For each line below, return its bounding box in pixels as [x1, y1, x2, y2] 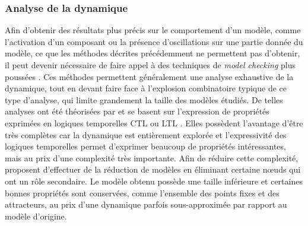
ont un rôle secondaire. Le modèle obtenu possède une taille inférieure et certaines [5, 174, 303, 187]
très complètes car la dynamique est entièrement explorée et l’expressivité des [5, 128, 287, 141]
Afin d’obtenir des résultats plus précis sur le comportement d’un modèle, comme [5, 24, 301, 36]
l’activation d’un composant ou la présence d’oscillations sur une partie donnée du [5, 35, 303, 47]
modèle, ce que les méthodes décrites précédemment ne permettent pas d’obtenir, [5, 47, 300, 59]
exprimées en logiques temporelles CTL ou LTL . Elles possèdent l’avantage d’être [5, 116, 303, 129]
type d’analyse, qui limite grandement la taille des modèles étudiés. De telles [5, 93, 283, 106]
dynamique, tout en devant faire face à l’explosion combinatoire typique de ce [5, 82, 287, 94]
